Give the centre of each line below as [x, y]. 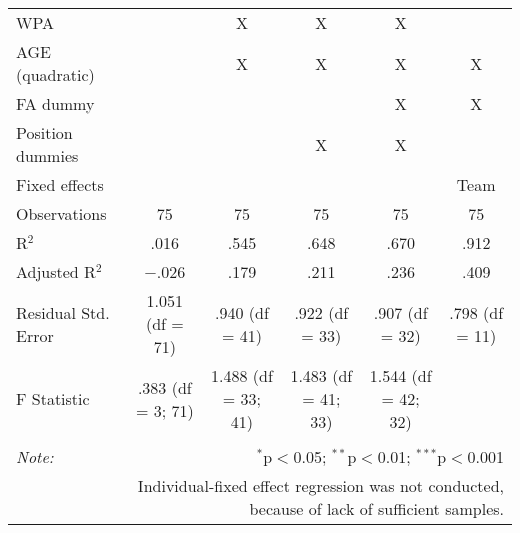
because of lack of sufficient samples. [376, 508]
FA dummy [55, 103]
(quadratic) [55, 74]
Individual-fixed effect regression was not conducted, [320, 485]
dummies [47, 155]
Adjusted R [56, 271]
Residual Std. [63, 312]
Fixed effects [60, 184]
